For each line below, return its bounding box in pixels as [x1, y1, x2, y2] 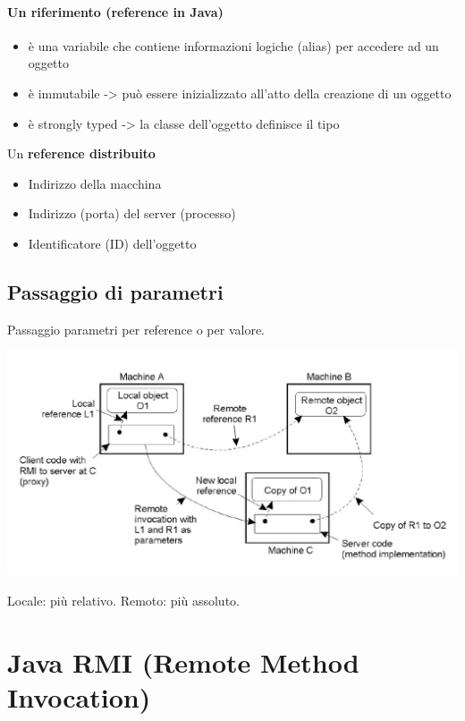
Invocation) [7, 678, 151, 715]
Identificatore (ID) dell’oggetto [28, 233, 197, 252]
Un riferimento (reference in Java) [7, 2, 224, 21]
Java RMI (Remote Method [7, 643, 359, 680]
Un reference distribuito [7, 144, 156, 163]
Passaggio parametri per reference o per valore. [7, 319, 265, 338]
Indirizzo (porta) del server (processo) [28, 204, 236, 223]
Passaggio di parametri [7, 277, 224, 305]
